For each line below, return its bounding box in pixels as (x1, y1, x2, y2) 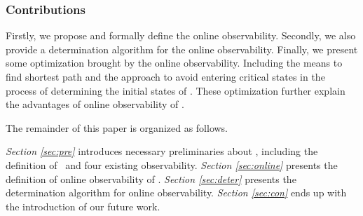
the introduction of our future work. (6, 198, 160, 213)
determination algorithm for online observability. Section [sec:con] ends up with (6, 185, 347, 200)
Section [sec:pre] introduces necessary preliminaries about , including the (6, 144, 318, 158)
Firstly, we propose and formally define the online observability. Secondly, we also (6, 28, 356, 43)
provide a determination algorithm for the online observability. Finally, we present (6, 41, 358, 56)
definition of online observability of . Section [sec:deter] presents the (6, 171, 296, 186)
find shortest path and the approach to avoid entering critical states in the (6, 69, 325, 83)
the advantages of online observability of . (6, 97, 184, 112)
